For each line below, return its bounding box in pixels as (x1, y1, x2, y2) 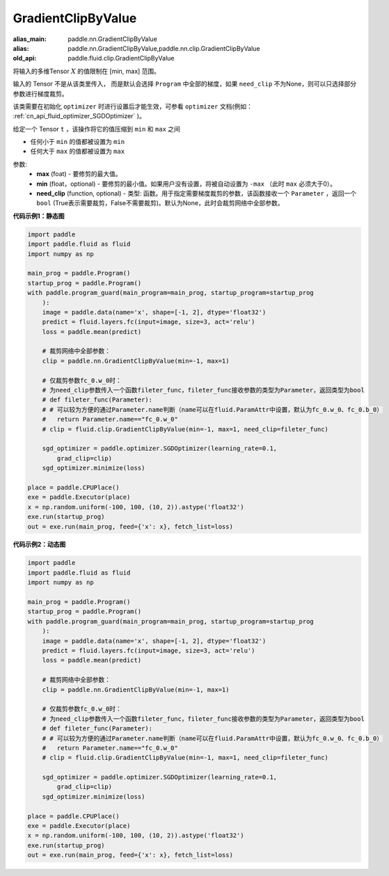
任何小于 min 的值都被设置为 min (30, 138, 125, 146)
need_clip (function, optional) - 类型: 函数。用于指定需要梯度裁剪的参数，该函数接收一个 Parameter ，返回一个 (36, 189, 357, 198)
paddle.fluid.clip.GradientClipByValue (68, 54, 175, 63)
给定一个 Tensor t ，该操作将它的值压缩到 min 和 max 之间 (13, 125, 181, 133)
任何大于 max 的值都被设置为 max (30, 147, 125, 156)
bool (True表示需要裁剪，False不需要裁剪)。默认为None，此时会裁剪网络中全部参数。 (36, 199, 284, 207)
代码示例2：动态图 (13, 540, 66, 549)
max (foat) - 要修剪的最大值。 (36, 170, 122, 178)
